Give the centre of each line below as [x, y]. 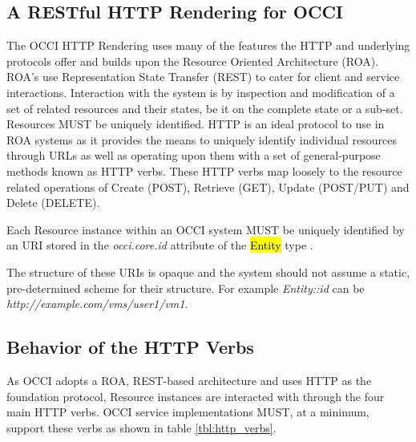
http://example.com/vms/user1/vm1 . [97, 304]
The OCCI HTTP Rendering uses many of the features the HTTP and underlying [208, 45]
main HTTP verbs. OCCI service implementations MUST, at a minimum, [188, 412]
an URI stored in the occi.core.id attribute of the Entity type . [160, 245]
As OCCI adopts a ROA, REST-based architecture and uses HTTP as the [189, 380]
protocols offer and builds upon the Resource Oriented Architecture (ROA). [193, 61]
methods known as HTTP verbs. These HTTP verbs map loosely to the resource [204, 170]
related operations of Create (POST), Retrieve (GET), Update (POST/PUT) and [208, 187]
